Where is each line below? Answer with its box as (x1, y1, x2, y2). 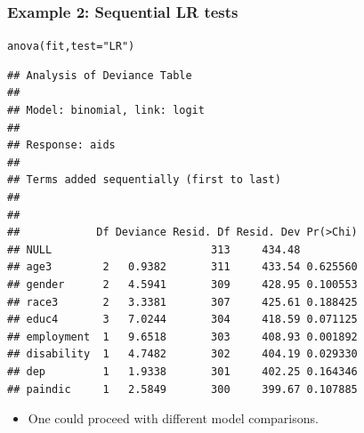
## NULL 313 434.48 (7, 243, 301, 256)
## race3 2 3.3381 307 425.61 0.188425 (7, 295, 358, 309)
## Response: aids (7, 139, 116, 152)
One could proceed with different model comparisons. (28, 409, 319, 428)
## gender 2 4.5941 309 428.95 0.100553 (7, 278, 358, 291)
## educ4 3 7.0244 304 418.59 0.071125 (7, 313, 358, 326)
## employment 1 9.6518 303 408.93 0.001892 (7, 330, 358, 343)
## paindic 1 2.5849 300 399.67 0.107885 (7, 382, 358, 396)
